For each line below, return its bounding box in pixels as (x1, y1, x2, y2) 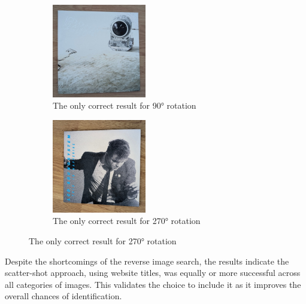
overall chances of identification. (5, 290, 122, 302)
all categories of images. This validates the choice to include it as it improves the (5, 278, 301, 290)
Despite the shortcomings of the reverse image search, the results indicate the (5, 254, 289, 267)
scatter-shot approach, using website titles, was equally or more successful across (5, 266, 301, 279)
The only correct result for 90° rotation (53, 99, 196, 112)
